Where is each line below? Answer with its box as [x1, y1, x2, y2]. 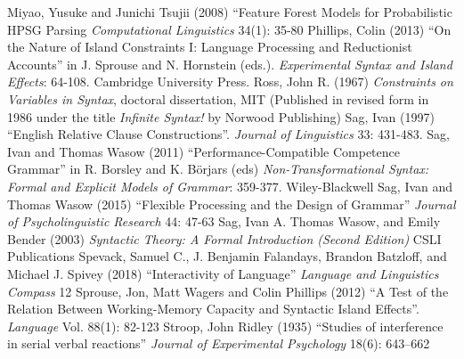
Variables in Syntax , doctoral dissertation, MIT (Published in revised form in [7, 89, 429, 108]
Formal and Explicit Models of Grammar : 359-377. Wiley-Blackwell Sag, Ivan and [7, 176, 453, 195]
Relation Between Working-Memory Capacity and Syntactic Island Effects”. [7, 299, 419, 318]
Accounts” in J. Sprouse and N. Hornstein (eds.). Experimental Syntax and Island [7, 54, 452, 73]
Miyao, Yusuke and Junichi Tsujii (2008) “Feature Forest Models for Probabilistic [7, 3, 452, 20]
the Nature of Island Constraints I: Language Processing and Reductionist [7, 37, 412, 56]
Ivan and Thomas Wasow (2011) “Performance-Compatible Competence [7, 142, 400, 160]
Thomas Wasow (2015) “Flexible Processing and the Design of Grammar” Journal [7, 194, 456, 213]
